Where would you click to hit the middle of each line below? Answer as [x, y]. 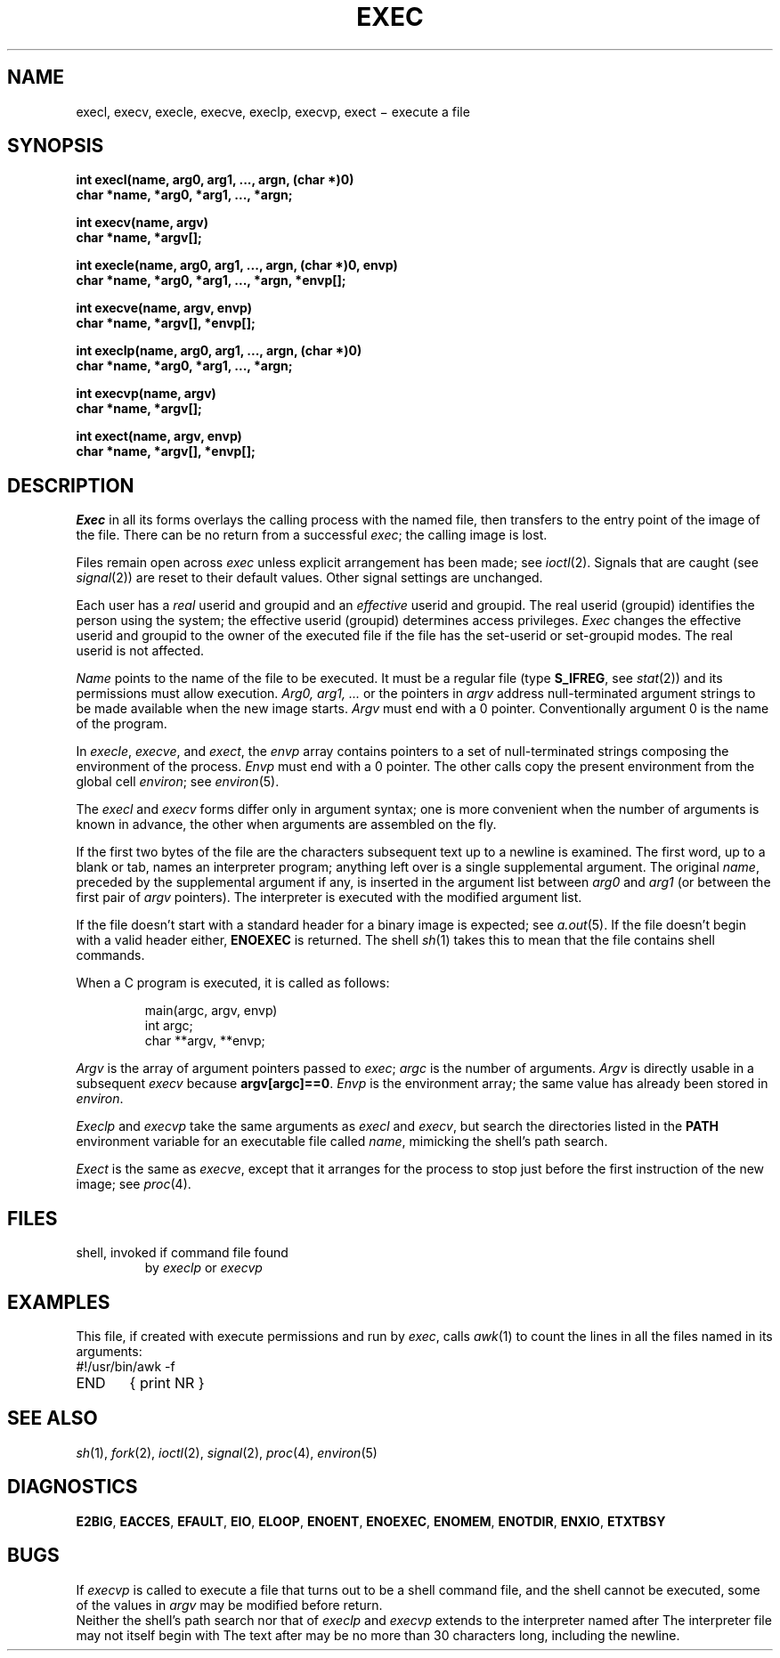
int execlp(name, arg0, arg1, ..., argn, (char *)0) [219, 351]
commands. [110, 955]
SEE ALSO [53, 1418]
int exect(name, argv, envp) [159, 436]
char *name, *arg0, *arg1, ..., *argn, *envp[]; [211, 280]
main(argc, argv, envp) [211, 1011]
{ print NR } [167, 1382]
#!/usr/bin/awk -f [126, 1366]
